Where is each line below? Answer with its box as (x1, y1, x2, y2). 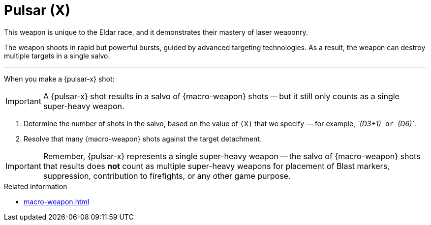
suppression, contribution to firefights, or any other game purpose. (43, 170, 291, 181)
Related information (4, 182, 67, 191)
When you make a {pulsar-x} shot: (4, 74, 115, 83)
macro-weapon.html (24, 197, 90, 206)
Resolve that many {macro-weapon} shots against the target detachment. (24, 134, 262, 143)
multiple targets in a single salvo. (4, 51, 110, 60)
